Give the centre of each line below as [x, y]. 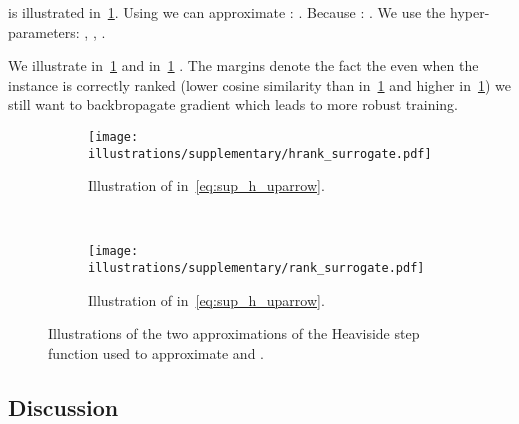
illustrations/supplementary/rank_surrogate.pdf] [256, 268]
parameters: [44, 31]
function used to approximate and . [156, 352]
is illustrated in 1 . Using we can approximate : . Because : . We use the [227, 12]
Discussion [63, 406]
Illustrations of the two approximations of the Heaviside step [234, 333]
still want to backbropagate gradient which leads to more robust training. [233, 104]
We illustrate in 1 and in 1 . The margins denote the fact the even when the [243, 65]
